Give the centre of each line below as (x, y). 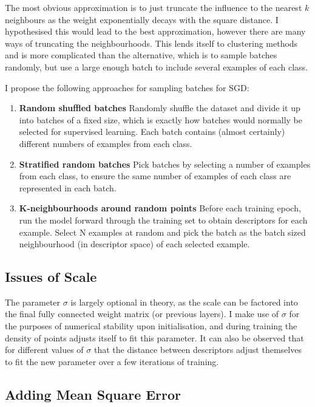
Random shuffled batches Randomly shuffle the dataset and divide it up (160, 108)
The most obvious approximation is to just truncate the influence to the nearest (154, 7)
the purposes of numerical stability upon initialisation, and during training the (151, 326)
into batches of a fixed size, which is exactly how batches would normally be (161, 119)
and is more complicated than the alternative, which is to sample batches (141, 55)
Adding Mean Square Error (93, 394)
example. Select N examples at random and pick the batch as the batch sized (162, 232)
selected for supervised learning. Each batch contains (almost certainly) (152, 132)
